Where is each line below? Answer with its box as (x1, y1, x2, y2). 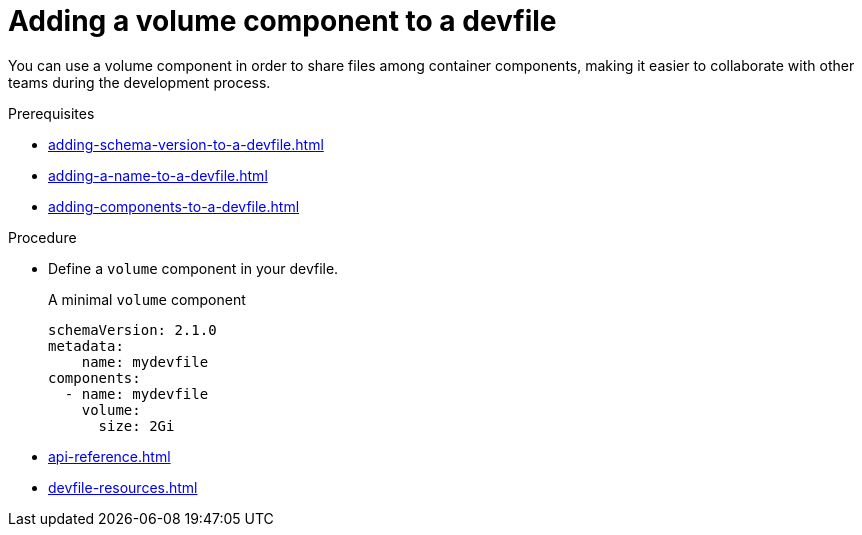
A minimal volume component (48, 290, 246, 308)
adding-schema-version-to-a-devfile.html (48, 135, 324, 153)
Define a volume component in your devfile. (48, 259, 339, 277)
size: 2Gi (98, 417, 175, 434)
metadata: (48, 337, 124, 354)
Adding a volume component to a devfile (8, 4, 557, 38)
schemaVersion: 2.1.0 (48, 321, 217, 338)
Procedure (8, 228, 77, 246)
